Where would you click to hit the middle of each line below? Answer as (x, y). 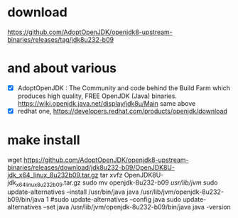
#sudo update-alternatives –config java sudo (116, 199)
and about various (62, 69)
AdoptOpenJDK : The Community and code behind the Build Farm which (124, 88)
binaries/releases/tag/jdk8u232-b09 (61, 39)
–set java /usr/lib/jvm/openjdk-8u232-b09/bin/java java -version (137, 207)
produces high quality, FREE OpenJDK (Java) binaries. (97, 96)
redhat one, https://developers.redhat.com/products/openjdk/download (122, 111)
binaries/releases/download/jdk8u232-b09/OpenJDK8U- (91, 167)
